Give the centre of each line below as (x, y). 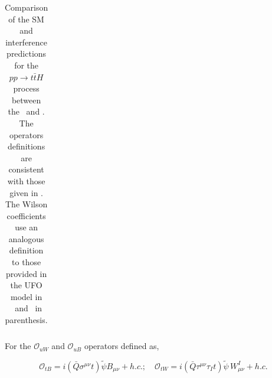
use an (27, 227)
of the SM (26, 19)
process (26, 88)
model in (26, 296)
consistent (26, 169)
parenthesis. (26, 320)
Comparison (27, 7)
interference (27, 42)
